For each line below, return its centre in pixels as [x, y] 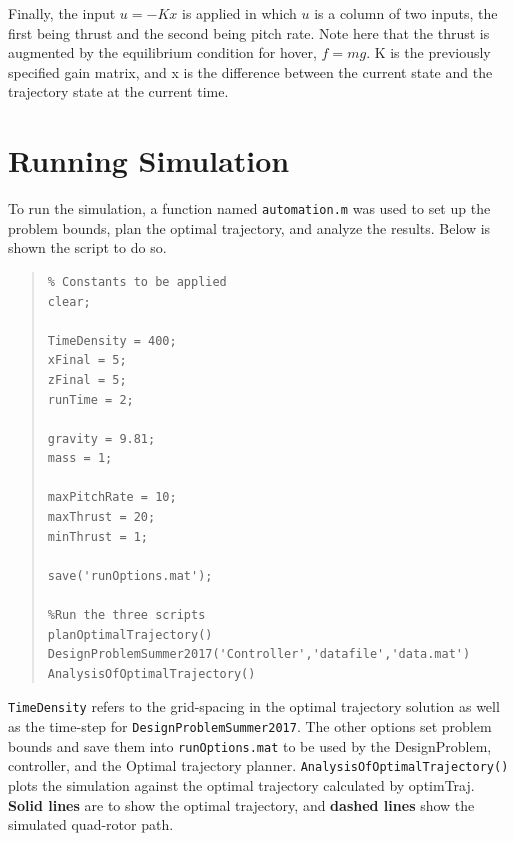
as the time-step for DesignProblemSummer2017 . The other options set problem [250, 726]
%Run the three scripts [126, 615]
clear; [69, 301]
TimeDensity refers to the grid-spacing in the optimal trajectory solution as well [254, 706]
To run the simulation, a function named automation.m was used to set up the [249, 208]
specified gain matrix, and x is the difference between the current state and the [250, 71]
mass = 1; [80, 458]
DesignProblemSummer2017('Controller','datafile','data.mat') [259, 654]
